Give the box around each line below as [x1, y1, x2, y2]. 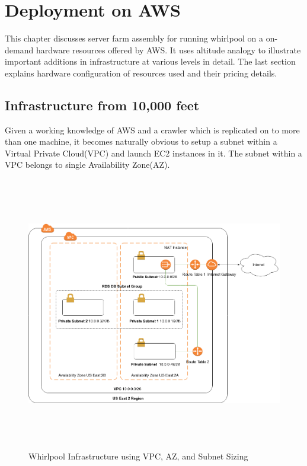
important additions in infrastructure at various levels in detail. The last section [5, 55, 296, 68]
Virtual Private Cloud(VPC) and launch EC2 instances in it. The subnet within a [5, 146, 302, 159]
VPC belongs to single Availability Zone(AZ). [5, 158, 170, 171]
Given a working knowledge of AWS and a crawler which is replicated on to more [5, 123, 300, 136]
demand [5, 43, 34, 56]
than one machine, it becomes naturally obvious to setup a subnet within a [5, 135, 277, 148]
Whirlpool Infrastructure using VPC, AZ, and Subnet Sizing [28, 450, 248, 462]
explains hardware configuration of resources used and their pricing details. [5, 66, 277, 79]
